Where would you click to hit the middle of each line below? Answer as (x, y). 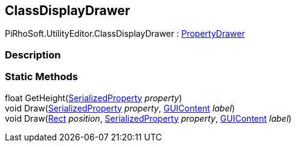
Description (33, 55)
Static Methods (41, 77)
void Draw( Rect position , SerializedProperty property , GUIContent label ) (148, 118)
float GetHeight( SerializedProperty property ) (94, 98)
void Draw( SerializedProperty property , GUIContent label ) (120, 108)
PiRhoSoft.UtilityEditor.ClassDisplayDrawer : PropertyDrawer (125, 34)
